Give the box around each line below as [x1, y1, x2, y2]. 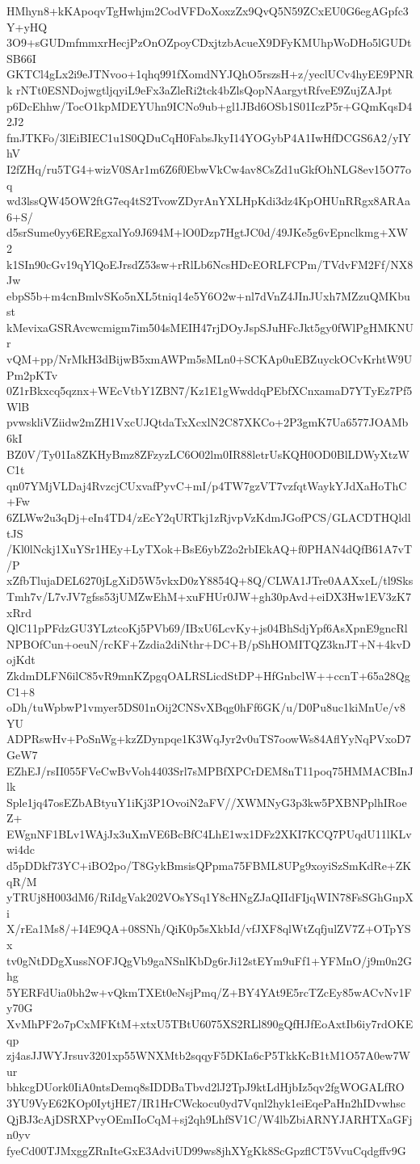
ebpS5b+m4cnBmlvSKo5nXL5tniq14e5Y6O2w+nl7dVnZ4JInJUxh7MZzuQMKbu [6, 287, 410, 304]
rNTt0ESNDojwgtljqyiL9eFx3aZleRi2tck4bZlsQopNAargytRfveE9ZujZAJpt [16, 81, 393, 98]
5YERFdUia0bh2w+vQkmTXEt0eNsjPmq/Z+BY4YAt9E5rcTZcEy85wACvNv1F [6, 983, 412, 1000]
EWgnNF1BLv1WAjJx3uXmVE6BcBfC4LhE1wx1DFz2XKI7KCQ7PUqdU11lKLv [6, 825, 412, 842]
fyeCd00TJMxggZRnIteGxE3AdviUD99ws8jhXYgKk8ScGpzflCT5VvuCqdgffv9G [6, 1141, 406, 1158]
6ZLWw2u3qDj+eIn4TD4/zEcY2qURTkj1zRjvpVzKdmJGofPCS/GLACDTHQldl [6, 509, 411, 525]
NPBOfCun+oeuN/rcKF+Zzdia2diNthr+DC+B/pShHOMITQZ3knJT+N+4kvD [6, 635, 411, 652]
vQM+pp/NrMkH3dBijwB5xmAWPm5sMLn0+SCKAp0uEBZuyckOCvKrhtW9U [6, 351, 413, 368]
